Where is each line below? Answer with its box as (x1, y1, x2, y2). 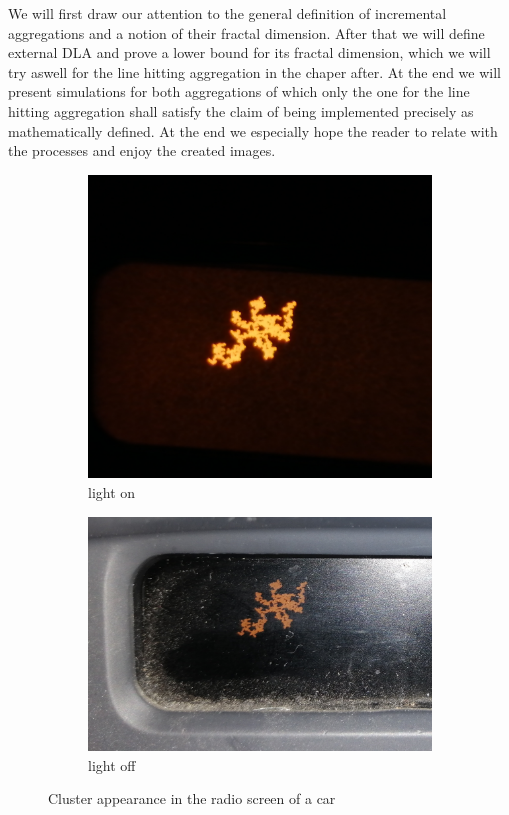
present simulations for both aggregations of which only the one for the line (8, 81, 470, 102)
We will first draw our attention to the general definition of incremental (8, 3, 447, 23)
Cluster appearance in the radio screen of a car (48, 788, 336, 809)
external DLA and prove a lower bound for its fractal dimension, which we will (8, 42, 491, 63)
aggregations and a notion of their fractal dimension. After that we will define (8, 22, 485, 43)
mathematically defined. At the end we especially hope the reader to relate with (8, 120, 498, 141)
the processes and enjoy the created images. (8, 140, 276, 161)
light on (88, 482, 136, 503)
